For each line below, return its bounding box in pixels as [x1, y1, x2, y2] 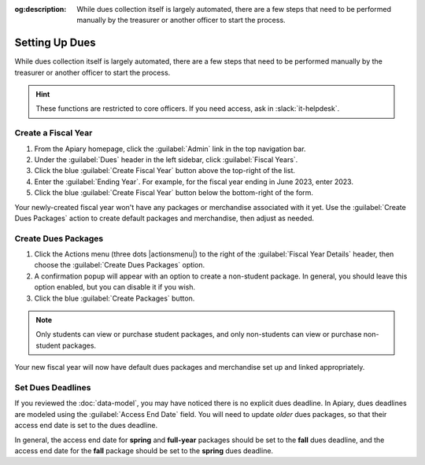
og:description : [14, 5, 67, 13]
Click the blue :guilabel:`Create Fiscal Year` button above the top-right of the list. [34, 166, 295, 175]
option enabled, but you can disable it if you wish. [34, 282, 196, 292]
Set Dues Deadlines [14, 382, 91, 393]
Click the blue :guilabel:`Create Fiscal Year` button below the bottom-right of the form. [34, 188, 314, 197]
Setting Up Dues [14, 36, 96, 50]
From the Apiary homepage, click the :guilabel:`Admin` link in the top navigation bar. [34, 144, 306, 153]
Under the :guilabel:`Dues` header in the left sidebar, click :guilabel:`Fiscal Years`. [34, 155, 298, 164]
